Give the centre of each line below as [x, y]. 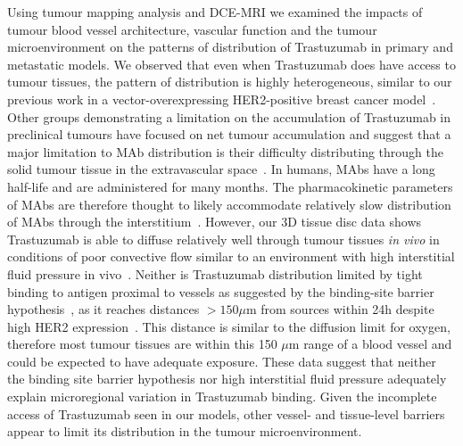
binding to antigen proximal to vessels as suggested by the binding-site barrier [221, 291]
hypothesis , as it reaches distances [103, 309]
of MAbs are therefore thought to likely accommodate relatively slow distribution [229, 204]
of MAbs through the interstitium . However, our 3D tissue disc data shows [215, 222]
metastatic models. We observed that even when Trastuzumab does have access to [231, 64]
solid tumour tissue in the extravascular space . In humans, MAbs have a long [221, 169]
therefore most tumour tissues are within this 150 [142, 344]
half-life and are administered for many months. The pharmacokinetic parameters [230, 186]
